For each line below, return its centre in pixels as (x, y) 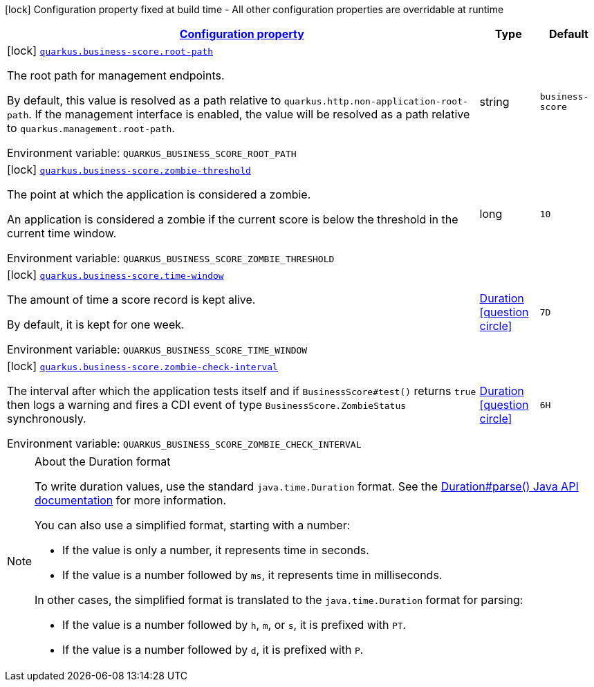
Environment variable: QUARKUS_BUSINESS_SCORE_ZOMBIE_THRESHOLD (171, 258)
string (494, 102)
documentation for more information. (130, 500)
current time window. (62, 233)
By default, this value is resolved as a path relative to (144, 100)
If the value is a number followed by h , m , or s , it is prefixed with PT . (234, 625)
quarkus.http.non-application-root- (376, 101)
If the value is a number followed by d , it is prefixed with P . (213, 650)
